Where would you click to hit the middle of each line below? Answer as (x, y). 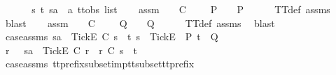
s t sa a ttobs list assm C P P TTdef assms (181, 9)
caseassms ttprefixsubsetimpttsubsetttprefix (100, 64)
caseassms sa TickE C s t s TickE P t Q (112, 36)
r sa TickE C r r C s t (71, 50)
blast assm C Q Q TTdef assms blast (140, 23)
